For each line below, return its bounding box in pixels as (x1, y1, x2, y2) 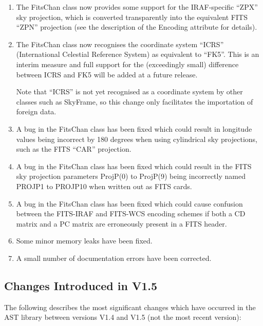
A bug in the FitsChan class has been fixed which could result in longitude (16, 123, 252, 134)
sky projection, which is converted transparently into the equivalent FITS (16, 11, 248, 22)
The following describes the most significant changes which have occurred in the (4, 301, 256, 312)
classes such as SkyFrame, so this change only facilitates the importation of (16, 96, 253, 107)
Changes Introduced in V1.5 (4, 277, 158, 293)
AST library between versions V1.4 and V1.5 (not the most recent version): (4, 312, 241, 322)
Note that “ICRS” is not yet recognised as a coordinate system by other (16, 86, 243, 97)
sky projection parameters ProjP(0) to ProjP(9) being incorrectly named (16, 171, 246, 181)
